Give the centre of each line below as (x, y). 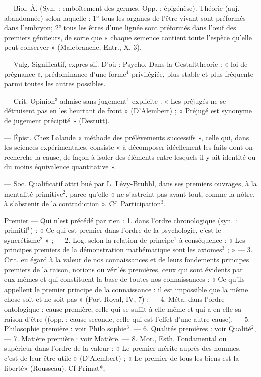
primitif (16, 230)
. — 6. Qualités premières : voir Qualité (190, 328)
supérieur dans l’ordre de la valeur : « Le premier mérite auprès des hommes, (123, 348)
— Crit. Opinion (30, 100)
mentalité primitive (34, 193)
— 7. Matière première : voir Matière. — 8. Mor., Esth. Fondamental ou (115, 338)
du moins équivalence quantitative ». (60, 167)
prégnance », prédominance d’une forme (65, 74)
